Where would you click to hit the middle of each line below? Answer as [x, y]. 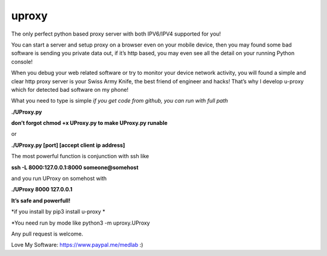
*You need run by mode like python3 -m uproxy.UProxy [81, 223]
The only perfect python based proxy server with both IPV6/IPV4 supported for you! [116, 34]
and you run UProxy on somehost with [59, 179]
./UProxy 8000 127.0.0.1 [42, 190]
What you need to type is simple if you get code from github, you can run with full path [120, 101]
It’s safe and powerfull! [41, 200]
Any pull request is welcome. [47, 234]
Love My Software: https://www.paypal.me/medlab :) [77, 245]
